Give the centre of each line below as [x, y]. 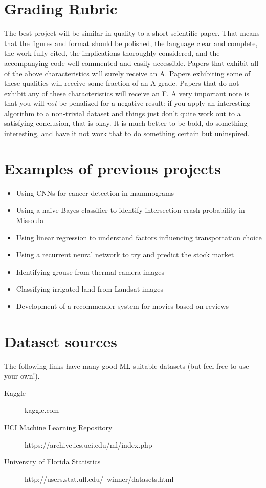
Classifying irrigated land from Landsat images [90, 289]
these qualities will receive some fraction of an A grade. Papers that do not [122, 83]
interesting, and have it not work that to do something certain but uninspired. [127, 133]
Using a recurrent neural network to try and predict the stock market [125, 254]
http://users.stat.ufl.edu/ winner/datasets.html [99, 479]
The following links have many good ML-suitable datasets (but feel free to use [127, 365]
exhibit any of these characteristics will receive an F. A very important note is [127, 93]
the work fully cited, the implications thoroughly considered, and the [112, 53]
